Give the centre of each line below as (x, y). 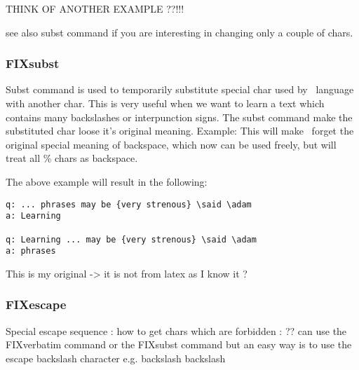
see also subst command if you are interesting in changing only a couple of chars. (179, 32)
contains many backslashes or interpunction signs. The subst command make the (179, 117)
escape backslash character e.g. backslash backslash (116, 358)
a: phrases (31, 251)
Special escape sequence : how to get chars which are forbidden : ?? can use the (176, 330)
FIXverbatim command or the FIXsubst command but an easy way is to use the (179, 344)
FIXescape (36, 304)
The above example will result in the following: (107, 181)
